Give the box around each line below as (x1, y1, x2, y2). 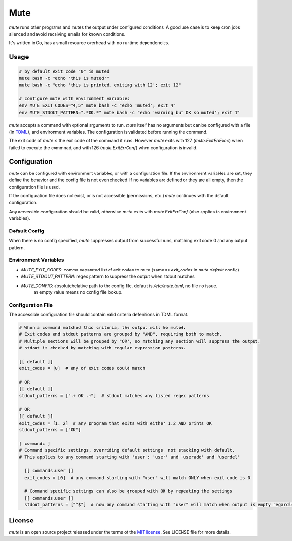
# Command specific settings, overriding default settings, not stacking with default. (19, 447, 235, 453)
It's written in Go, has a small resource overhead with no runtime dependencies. (9, 40, 170, 46)
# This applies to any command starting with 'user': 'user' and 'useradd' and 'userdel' (19, 454, 240, 460)
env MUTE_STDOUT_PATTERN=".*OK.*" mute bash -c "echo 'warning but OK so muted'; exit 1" (19, 110, 240, 115)
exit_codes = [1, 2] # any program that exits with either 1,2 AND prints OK (19, 420, 212, 426)
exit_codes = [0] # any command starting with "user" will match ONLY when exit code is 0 (24, 475, 251, 480)
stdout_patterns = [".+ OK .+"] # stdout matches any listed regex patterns (19, 393, 209, 398)
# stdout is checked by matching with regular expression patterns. (19, 345, 186, 351)
